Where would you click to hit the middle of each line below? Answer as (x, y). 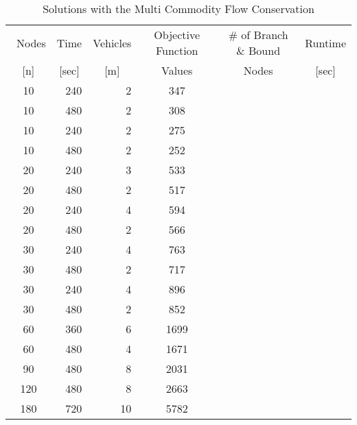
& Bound (258, 50)
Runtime (325, 42)
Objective (177, 35)
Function (177, 50)
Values (177, 70)
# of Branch (258, 35)
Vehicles (112, 42)
